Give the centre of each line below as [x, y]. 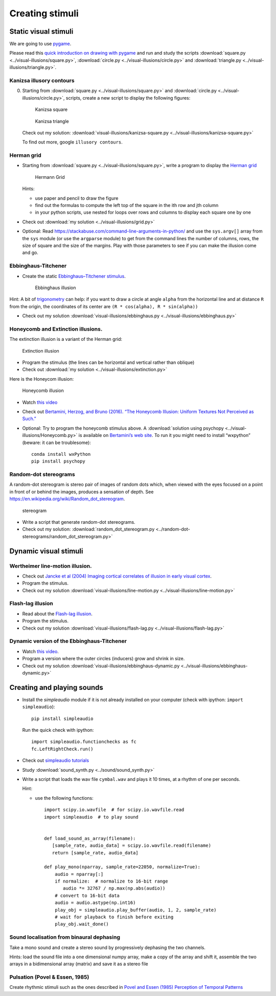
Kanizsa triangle [52, 121]
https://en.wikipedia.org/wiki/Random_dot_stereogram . [67, 499]
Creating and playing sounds [56, 687]
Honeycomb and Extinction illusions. [56, 329]
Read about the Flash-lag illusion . [57, 614]
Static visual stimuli [41, 31]
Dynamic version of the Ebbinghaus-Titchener [68, 641]
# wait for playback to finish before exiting [114, 917]
